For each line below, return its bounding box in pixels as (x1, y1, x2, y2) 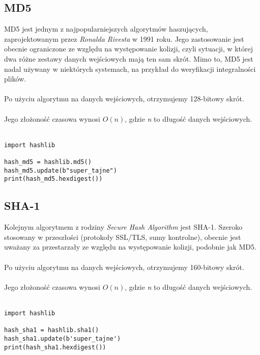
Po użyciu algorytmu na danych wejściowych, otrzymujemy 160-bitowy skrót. (4, 261, 244, 272)
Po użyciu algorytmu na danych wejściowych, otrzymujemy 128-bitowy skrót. (4, 93, 244, 104)
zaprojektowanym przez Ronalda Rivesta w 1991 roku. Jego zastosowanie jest (4, 33, 244, 44)
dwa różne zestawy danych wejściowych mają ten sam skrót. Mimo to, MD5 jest (4, 53, 253, 64)
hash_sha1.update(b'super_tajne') (4, 335, 121, 342)
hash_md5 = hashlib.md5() (4, 158, 92, 166)
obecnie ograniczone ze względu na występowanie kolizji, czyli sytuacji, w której (4, 43, 253, 54)
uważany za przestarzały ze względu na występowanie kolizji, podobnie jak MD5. (4, 241, 256, 252)
